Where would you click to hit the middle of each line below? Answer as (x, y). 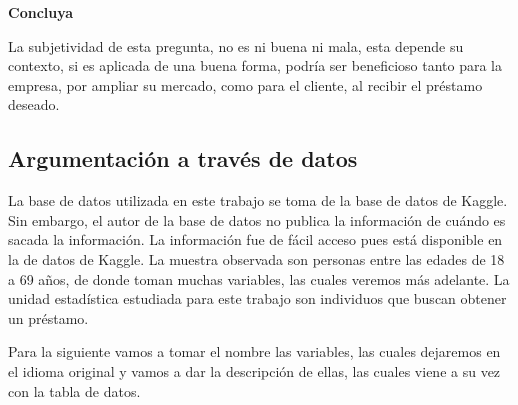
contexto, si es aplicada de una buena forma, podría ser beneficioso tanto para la (255, 65)
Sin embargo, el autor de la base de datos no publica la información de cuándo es (257, 219)
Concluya (41, 12)
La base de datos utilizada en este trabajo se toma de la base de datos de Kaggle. (258, 200)
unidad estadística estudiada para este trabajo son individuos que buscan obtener (257, 298)
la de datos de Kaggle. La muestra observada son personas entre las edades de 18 (256, 258)
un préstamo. (48, 317)
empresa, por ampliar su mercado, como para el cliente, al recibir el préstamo (245, 84)
